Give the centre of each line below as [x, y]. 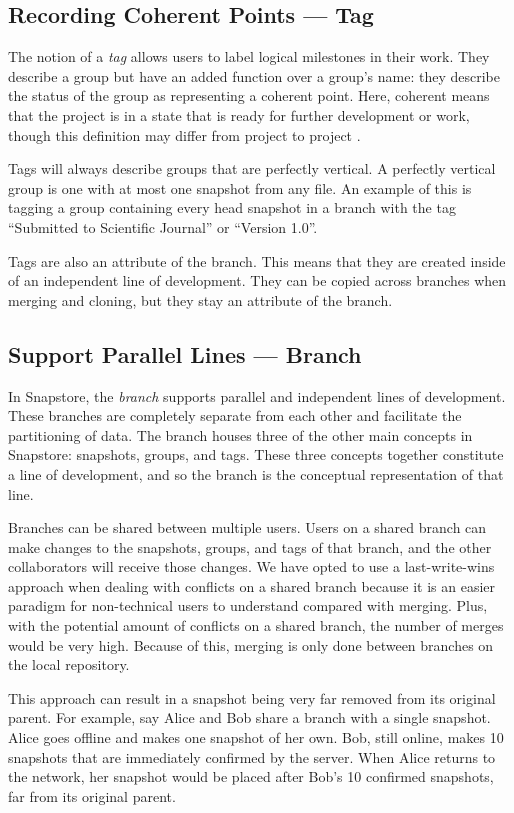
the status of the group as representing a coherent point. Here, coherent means [249, 95]
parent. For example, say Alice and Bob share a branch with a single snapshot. [249, 717]
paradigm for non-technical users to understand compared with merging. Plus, [248, 605]
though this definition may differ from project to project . [184, 134]
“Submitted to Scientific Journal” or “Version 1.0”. [163, 226]
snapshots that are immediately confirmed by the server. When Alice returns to [252, 756]
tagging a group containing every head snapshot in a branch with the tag [232, 207]
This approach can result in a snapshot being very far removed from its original [252, 697]
